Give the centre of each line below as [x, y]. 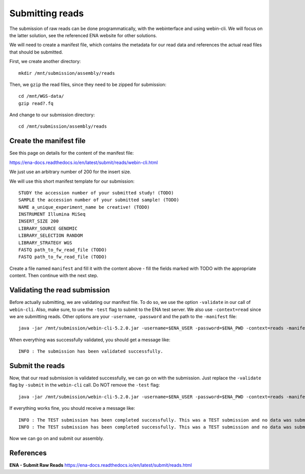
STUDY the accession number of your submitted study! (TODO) [96, 193]
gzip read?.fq [36, 103]
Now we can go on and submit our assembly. [57, 438]
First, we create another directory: [45, 62]
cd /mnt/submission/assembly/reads [63, 127]
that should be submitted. [36, 52]
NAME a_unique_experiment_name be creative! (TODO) [84, 207]
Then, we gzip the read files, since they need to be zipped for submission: [88, 85]
